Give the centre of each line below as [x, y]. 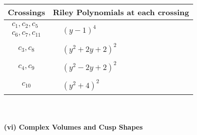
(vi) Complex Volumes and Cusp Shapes [73, 126]
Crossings [27, 12]
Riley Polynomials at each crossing [121, 12]
